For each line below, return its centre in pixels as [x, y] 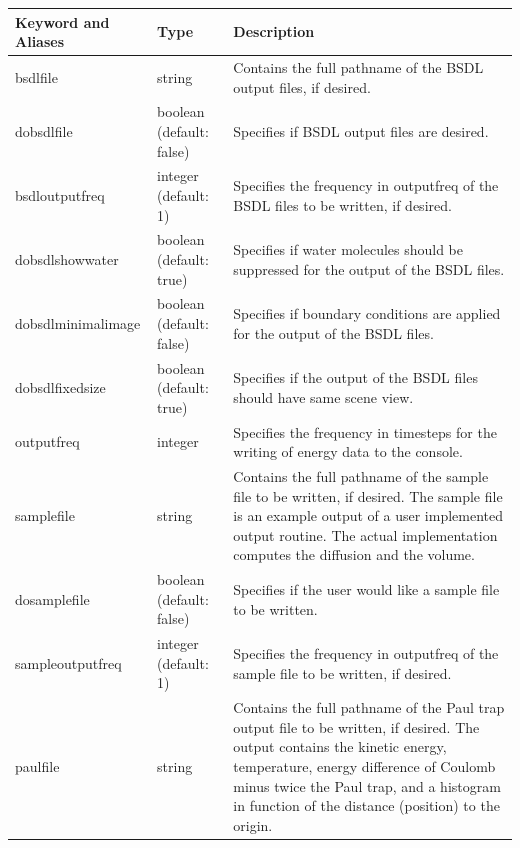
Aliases [40, 41]
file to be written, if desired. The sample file [368, 495]
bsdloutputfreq [60, 195]
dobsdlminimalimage [78, 323]
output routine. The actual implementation [365, 534]
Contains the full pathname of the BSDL [358, 66]
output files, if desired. [302, 86]
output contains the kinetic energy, [340, 746]
